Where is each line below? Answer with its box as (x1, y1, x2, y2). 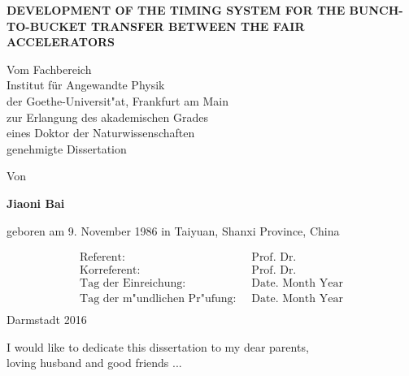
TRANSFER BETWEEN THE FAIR (90, 17, 305, 34)
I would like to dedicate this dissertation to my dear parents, (7, 338, 309, 355)
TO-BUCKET (7, 17, 87, 34)
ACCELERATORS (7, 33, 115, 50)
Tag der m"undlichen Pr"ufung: (80, 293, 237, 305)
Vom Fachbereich (7, 60, 92, 77)
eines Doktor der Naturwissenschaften (7, 124, 195, 141)
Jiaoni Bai (7, 194, 65, 211)
